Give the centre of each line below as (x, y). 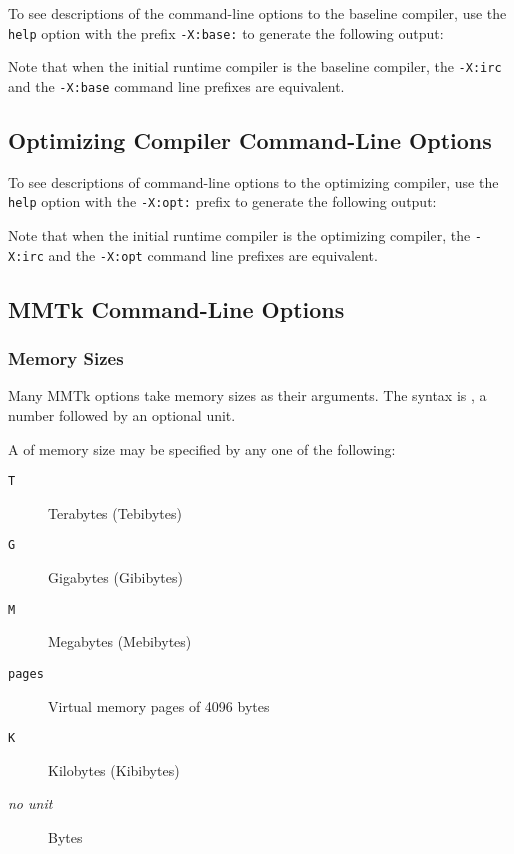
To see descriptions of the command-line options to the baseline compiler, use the (257, 13)
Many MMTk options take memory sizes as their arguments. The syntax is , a (247, 395)
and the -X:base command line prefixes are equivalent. (176, 85)
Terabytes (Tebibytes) (115, 512)
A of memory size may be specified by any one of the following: (202, 448)
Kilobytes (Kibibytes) (114, 769)
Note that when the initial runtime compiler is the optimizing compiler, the (239, 235)
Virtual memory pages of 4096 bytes (159, 705)
